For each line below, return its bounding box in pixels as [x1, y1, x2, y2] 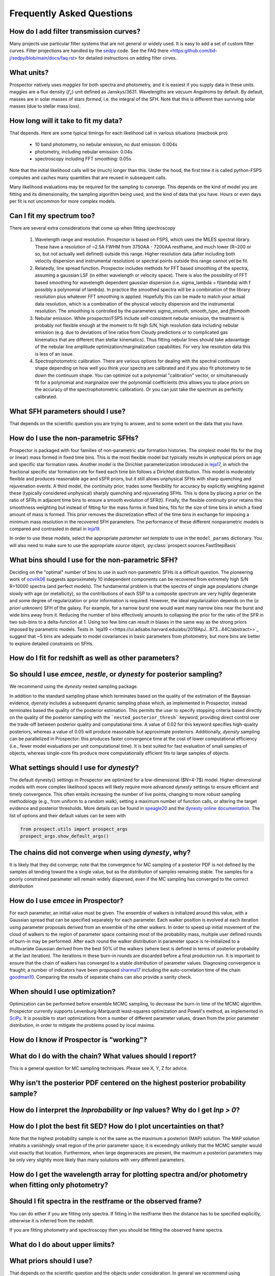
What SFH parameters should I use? [9, 407, 126, 415]
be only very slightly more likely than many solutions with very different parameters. [9, 1157, 185, 1163]
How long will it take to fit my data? [9, 116, 123, 125]
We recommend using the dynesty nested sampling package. [9, 683, 139, 690]
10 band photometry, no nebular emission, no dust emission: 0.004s [35, 141, 178, 148]
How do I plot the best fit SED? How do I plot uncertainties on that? [9, 1122, 224, 1131]
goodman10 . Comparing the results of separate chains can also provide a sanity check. [9, 974, 192, 980]
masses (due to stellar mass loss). [9, 103, 81, 109]
